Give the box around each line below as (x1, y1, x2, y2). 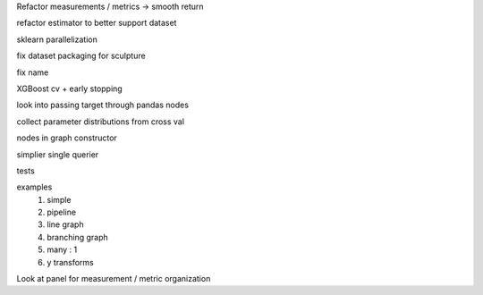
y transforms (47, 257, 94, 267)
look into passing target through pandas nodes (16, 99, 190, 111)
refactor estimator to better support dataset (16, 18, 177, 29)
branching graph (47, 232, 109, 242)
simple (47, 194, 72, 205)
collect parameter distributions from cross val (16, 116, 185, 127)
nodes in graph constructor (16, 132, 118, 143)
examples (16, 181, 53, 192)
